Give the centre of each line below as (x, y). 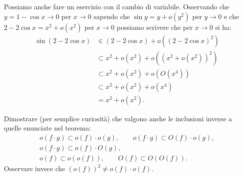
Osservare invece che (35, 168)
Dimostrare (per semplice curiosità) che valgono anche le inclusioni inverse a (118, 118)
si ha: (223, 27)
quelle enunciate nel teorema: (48, 128)
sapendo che (112, 16)
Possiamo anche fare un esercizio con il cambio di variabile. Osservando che (117, 6)
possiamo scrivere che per (155, 27)
